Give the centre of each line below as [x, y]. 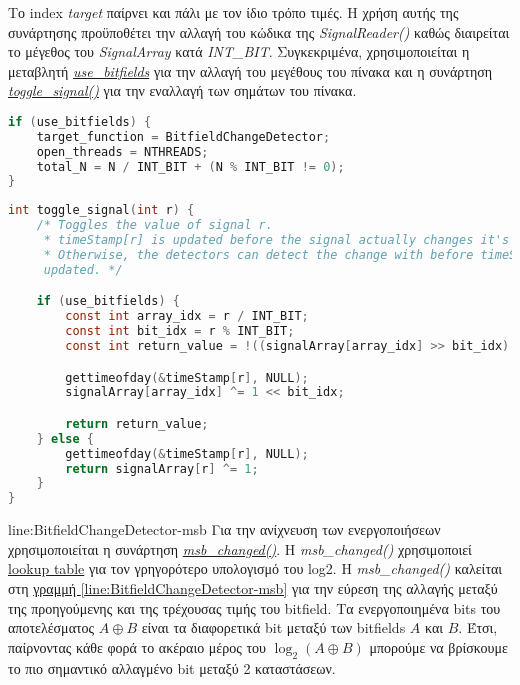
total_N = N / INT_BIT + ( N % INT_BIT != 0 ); [190, 166]
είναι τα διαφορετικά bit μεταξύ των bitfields [273, 627]
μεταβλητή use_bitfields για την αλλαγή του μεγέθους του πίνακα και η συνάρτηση [250, 70]
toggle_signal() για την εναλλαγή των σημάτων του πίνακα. [182, 90]
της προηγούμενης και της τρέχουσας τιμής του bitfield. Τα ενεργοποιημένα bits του [254, 607]
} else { [65, 438]
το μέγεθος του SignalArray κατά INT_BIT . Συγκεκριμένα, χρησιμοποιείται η [239, 51]
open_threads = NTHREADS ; [122, 151]
